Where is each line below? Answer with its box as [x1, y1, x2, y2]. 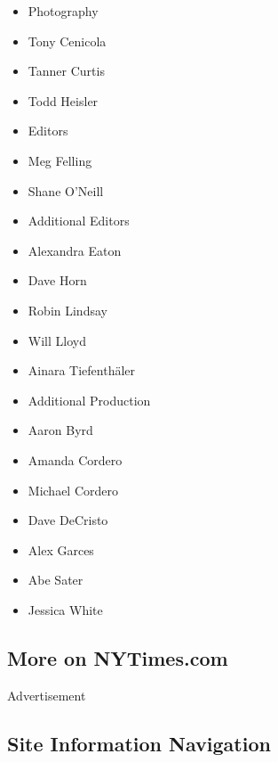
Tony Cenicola [28, 31, 107, 50]
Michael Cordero [28, 480, 118, 499]
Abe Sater [28, 570, 83, 589]
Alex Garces [28, 540, 94, 559]
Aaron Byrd [28, 421, 93, 439]
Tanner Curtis [28, 61, 105, 80]
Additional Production [28, 390, 151, 409]
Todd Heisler [28, 91, 99, 110]
